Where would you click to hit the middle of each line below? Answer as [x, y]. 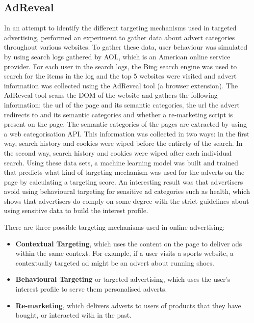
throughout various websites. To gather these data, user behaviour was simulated [126, 47]
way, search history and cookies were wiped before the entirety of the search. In [123, 143]
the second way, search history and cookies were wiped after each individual [118, 152]
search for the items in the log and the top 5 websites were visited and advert [120, 76]
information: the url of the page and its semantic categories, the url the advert [122, 104]
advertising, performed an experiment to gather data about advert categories [120, 37]
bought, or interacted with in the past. [74, 315]
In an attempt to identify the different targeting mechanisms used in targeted [120, 28]
